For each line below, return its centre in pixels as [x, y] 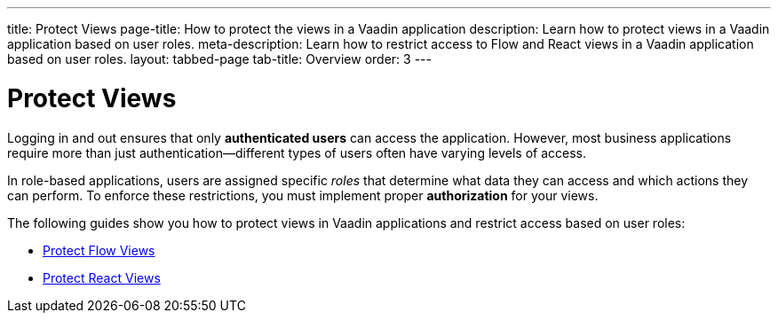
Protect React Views [102, 277]
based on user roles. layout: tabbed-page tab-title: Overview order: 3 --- [219, 59]
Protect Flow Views [99, 250]
